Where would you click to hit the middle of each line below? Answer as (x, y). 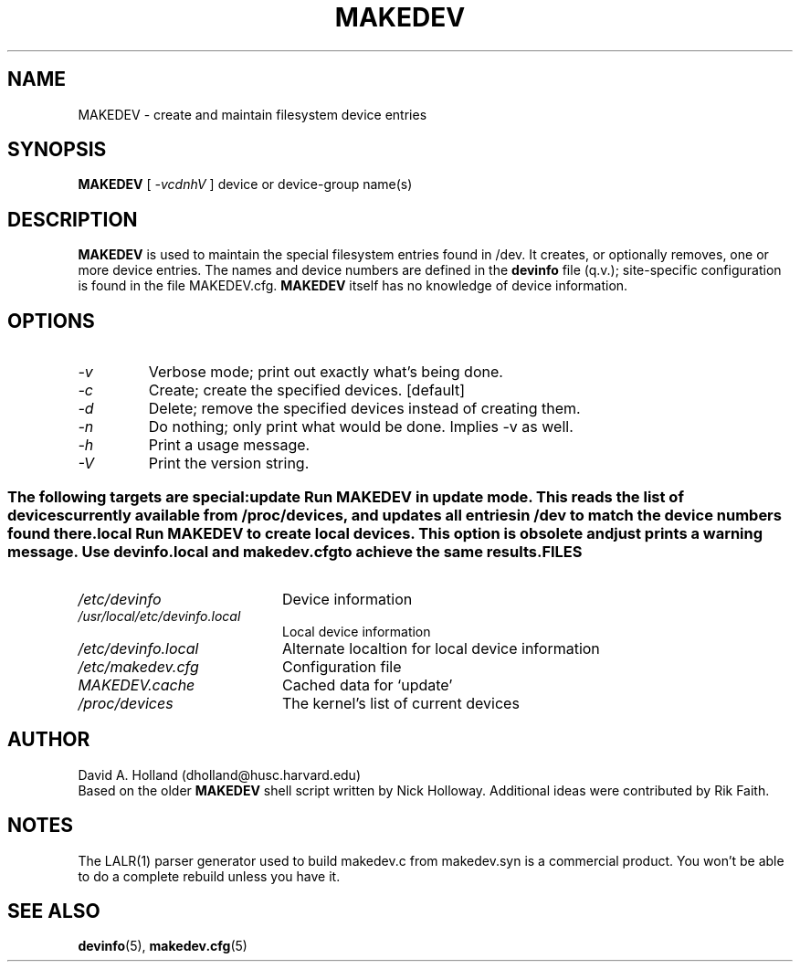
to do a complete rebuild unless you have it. (209, 876)
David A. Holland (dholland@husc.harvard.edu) (220, 774)
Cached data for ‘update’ (367, 685)
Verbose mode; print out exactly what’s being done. (326, 372)
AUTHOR (49, 740)
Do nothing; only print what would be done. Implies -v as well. (361, 427)
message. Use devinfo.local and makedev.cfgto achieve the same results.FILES (295, 551)
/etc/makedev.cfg (138, 666)
